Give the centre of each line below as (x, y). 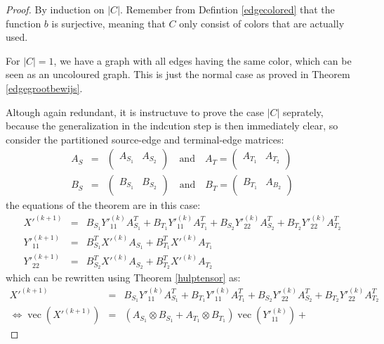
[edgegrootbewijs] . (44, 88)
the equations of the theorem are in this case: (103, 205)
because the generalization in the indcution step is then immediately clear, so (172, 126)
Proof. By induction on (55, 9)
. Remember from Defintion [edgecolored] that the (227, 9)
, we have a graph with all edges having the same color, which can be (203, 60)
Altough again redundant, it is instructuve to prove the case (135, 112)
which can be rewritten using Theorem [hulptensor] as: (123, 278)
